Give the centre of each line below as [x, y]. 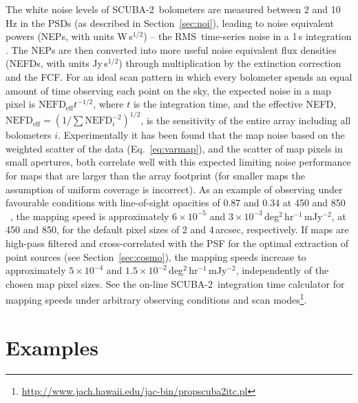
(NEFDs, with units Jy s [57, 63]
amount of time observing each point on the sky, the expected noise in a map [168, 90]
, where [108, 104]
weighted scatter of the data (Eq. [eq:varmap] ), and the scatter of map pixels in [174, 148]
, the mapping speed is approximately [90, 216]
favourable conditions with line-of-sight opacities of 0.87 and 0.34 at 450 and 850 [176, 203]
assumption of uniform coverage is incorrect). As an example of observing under [174, 189]
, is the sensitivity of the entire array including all [246, 120]
